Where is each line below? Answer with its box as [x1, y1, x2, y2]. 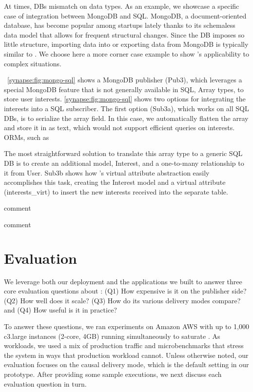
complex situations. [4, 58, 61, 68]
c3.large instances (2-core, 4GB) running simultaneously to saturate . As [4, 331, 220, 341]
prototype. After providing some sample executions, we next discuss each [4, 369, 222, 379]
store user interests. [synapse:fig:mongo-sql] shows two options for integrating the [4, 94, 246, 104]
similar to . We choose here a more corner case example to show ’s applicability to [4, 48, 249, 59]
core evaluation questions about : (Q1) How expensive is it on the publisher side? [4, 286, 247, 296]
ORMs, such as [4, 132, 49, 142]
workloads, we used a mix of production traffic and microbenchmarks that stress [4, 340, 244, 351]
